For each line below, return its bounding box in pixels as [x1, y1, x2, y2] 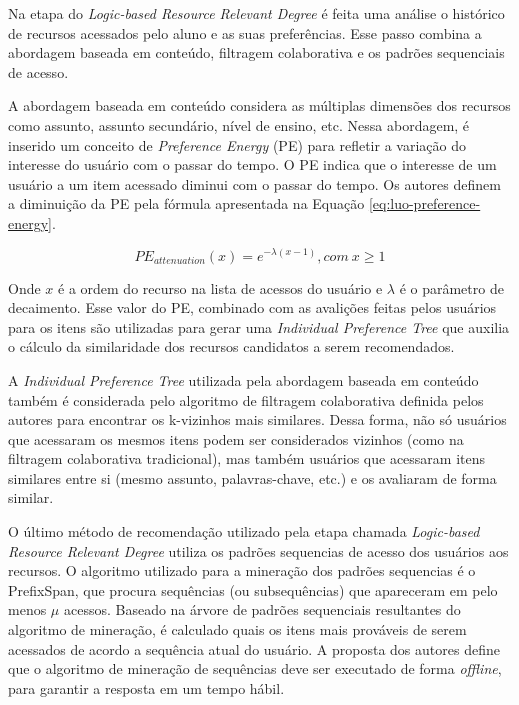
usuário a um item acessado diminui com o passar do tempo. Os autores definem [8, 173, 501, 194]
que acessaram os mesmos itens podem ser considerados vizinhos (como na [8, 428, 464, 449]
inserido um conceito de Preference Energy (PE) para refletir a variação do [8, 134, 466, 155]
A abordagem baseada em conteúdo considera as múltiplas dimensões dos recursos [8, 95, 511, 116]
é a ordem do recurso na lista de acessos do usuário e [58, 277, 383, 298]
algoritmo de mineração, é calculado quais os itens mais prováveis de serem [8, 619, 467, 640]
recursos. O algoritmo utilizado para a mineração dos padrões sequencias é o [8, 560, 476, 581]
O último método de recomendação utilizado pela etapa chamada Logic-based [8, 521, 480, 542]
